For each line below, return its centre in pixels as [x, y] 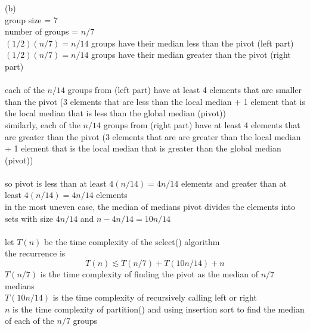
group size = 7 [31, 19]
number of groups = [42, 31]
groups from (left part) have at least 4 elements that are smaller [185, 90]
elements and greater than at [234, 183]
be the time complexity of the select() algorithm [132, 241]
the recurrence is [35, 253]
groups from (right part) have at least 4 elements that [202, 124]
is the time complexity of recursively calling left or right [155, 297]
